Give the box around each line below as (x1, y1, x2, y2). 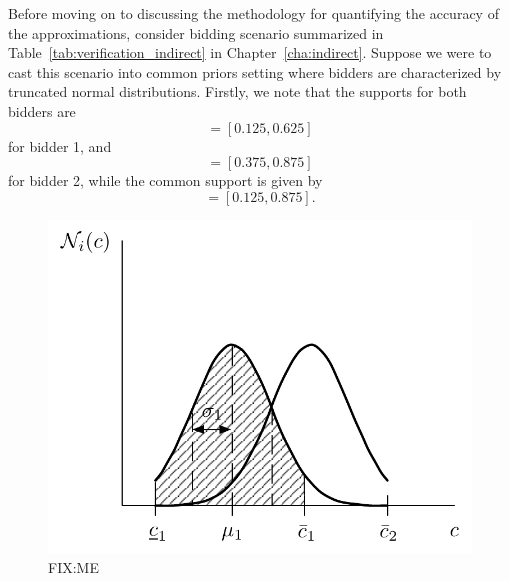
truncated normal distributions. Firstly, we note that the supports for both (8, 81, 467, 102)
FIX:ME (48, 556, 99, 577)
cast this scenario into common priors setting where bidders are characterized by (8, 61, 502, 82)
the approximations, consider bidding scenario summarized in (8, 22, 384, 43)
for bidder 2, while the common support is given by (8, 170, 323, 191)
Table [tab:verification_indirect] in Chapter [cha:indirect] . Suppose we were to (8, 42, 492, 63)
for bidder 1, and (8, 135, 112, 156)
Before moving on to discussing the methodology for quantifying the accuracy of (8, 3, 499, 23)
